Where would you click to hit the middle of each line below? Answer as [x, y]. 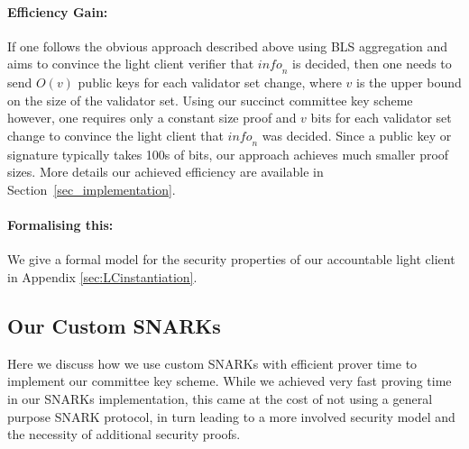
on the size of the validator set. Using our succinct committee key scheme [210, 100]
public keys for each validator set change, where [210, 82]
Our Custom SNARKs [114, 325]
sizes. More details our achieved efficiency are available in [166, 172]
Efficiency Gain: [58, 11]
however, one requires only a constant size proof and [152, 118]
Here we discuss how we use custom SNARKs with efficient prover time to [212, 363]
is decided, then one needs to [372, 64]
